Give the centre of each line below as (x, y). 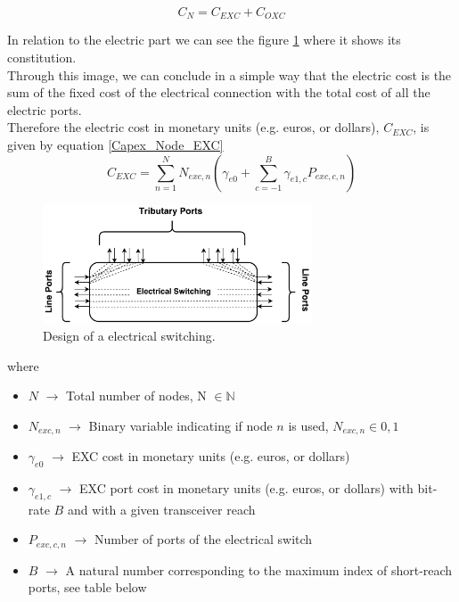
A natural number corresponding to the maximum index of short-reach (259, 569)
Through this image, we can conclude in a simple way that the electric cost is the (229, 74)
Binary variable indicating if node (180, 425)
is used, (308, 425)
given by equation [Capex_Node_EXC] (115, 145)
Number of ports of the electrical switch (204, 539)
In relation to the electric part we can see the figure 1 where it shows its (204, 40)
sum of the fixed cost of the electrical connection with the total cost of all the (219, 92)
